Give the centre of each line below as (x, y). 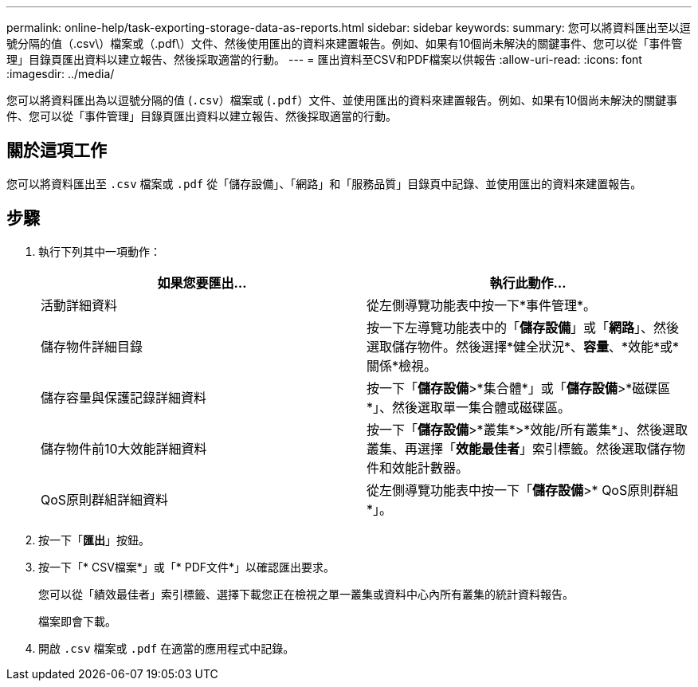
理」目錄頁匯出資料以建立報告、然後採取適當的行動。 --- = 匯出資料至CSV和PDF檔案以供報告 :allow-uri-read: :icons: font (324, 59)
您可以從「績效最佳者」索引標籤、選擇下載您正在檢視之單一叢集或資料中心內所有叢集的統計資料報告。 (306, 594)
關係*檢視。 (402, 365)
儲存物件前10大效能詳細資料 (124, 448)
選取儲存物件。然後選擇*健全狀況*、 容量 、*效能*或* (523, 346)
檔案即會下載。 (77, 621)
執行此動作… (528, 283)
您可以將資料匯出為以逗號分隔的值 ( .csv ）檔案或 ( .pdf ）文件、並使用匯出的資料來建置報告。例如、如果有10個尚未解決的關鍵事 (342, 100)
